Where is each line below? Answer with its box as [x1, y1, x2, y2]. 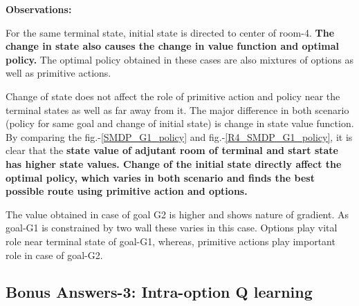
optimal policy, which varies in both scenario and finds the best [6, 170, 315, 184]
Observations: [6, 2, 72, 16]
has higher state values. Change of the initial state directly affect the [6, 156, 342, 171]
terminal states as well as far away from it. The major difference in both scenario [6, 102, 349, 117]
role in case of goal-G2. [6, 247, 103, 262]
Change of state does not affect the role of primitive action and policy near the [6, 88, 340, 103]
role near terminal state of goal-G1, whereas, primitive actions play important [6, 233, 335, 248]
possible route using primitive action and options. [6, 184, 248, 198]
